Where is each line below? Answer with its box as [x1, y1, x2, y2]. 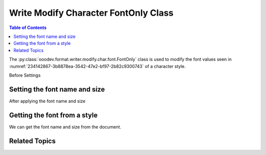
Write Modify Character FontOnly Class [9, 7, 174, 18]
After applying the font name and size [9, 98, 86, 104]
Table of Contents [9, 25, 47, 31]
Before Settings [9, 72, 41, 78]
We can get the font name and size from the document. [9, 124, 122, 130]
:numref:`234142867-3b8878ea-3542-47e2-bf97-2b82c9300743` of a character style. [9, 63, 186, 69]
